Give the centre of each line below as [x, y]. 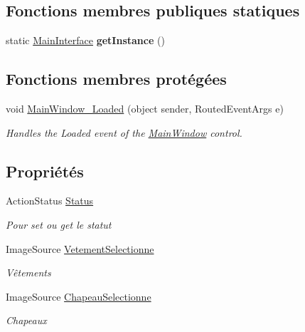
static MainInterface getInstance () [85, 40]
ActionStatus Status [50, 201]
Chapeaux [26, 320]
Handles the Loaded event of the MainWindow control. [124, 132]
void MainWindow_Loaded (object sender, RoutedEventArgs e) [145, 108]
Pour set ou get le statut [59, 224]
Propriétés [45, 171]
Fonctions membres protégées [116, 79]
